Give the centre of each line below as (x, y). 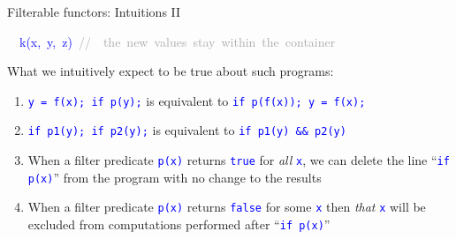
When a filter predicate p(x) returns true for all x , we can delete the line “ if (239, 160)
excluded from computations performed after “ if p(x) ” (179, 224)
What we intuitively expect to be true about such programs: (171, 71)
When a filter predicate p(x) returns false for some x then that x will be (227, 207)
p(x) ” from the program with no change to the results (175, 177)
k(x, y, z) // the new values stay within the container (177, 41)
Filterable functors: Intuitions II (94, 11)
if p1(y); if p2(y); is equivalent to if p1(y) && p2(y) (187, 130)
